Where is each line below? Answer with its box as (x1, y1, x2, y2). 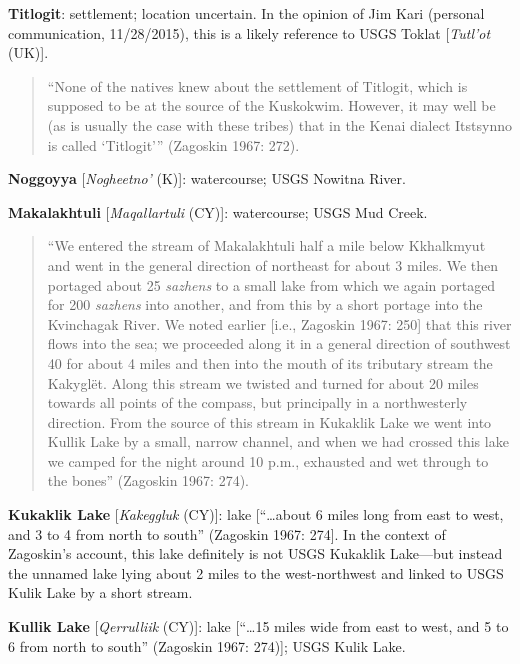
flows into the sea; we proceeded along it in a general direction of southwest (47, 333, 511, 354)
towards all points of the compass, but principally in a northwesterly (47, 392, 468, 413)
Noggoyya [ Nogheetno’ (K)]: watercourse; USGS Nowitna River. (8, 168, 406, 189)
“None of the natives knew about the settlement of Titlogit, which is (47, 75, 468, 96)
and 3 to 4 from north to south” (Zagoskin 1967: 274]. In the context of (8, 523, 446, 544)
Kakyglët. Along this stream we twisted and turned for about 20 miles (47, 372, 479, 393)
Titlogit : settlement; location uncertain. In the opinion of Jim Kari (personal (8, 3, 485, 23)
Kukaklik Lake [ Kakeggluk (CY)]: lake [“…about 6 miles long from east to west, (8, 504, 504, 525)
